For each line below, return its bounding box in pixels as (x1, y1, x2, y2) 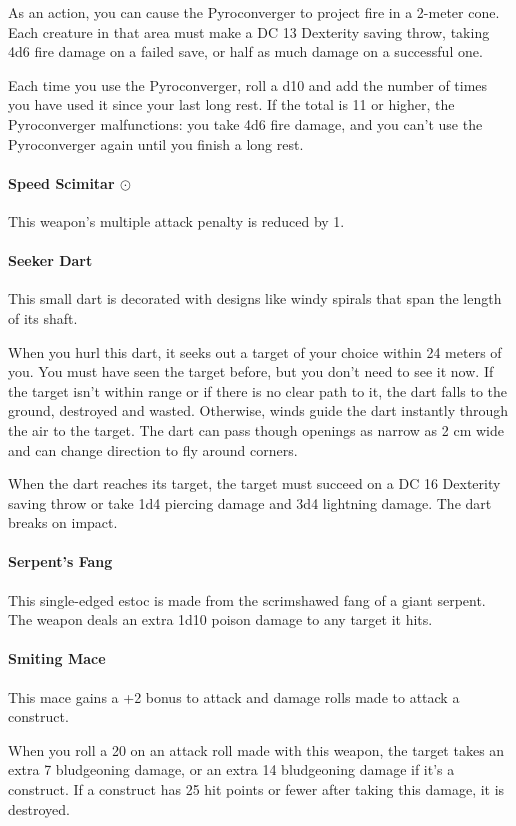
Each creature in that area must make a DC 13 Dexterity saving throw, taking (8, 21, 490, 42)
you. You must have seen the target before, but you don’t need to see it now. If (8, 361, 494, 382)
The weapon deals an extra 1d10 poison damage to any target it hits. (8, 609, 433, 630)
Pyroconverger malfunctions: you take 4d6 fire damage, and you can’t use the (8, 113, 483, 134)
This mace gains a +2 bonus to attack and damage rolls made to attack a (8, 686, 460, 707)
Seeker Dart (8, 250, 93, 271)
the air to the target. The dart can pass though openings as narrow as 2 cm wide (8, 419, 504, 440)
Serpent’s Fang (8, 551, 113, 572)
